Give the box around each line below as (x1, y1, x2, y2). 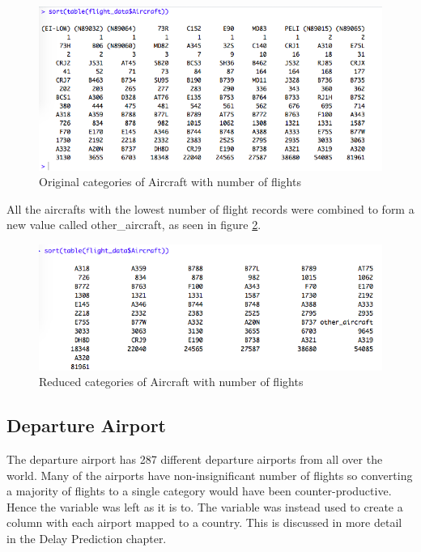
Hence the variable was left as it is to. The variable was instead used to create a (6, 498, 403, 515)
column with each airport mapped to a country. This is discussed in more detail (6, 514, 402, 531)
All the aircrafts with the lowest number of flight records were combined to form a (6, 200, 415, 217)
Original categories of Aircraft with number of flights (39, 173, 301, 190)
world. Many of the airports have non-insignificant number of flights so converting (6, 466, 413, 483)
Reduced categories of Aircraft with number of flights (39, 373, 304, 390)
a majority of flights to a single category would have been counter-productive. (6, 482, 392, 499)
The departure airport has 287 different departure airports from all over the (6, 451, 383, 467)
